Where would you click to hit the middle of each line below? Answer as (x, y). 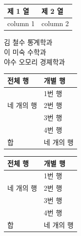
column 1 (21, 23)
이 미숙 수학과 (25, 52)
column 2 (55, 23)
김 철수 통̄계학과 (28, 42)
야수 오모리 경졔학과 (35, 61)
